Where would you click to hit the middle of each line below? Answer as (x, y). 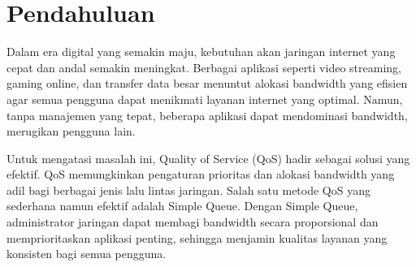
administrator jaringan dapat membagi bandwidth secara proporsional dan (193, 222)
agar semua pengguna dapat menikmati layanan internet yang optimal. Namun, (205, 99)
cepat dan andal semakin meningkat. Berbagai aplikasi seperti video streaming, (204, 67)
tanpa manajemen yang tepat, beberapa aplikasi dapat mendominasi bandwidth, (207, 115)
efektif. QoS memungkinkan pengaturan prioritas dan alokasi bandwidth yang (201, 174)
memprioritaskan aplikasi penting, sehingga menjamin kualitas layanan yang (197, 237)
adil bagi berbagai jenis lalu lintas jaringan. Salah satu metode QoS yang (188, 189)
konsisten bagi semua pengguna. (87, 254)
